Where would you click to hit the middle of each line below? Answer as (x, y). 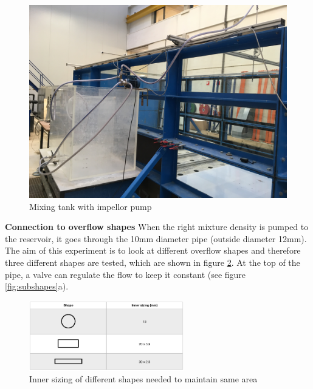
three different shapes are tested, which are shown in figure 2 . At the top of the (153, 262)
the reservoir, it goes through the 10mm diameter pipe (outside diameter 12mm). (156, 238)
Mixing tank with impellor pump (91, 206)
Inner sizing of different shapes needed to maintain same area (143, 379)
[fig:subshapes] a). (37, 286)
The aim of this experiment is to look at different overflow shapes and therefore (153, 250)
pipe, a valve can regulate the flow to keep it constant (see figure (126, 274)
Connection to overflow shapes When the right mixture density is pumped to (157, 227)
